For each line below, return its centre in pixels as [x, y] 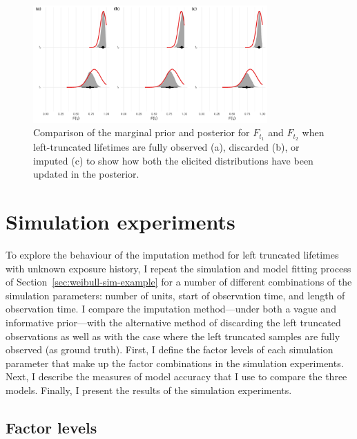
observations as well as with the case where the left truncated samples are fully [173, 336]
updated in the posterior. [86, 174]
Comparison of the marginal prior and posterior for [142, 132]
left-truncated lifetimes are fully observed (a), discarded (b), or [166, 147]
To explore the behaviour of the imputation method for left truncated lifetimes [172, 254]
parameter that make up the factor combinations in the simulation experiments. [175, 363]
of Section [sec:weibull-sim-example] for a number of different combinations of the [179, 282]
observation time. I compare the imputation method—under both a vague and [171, 309]
